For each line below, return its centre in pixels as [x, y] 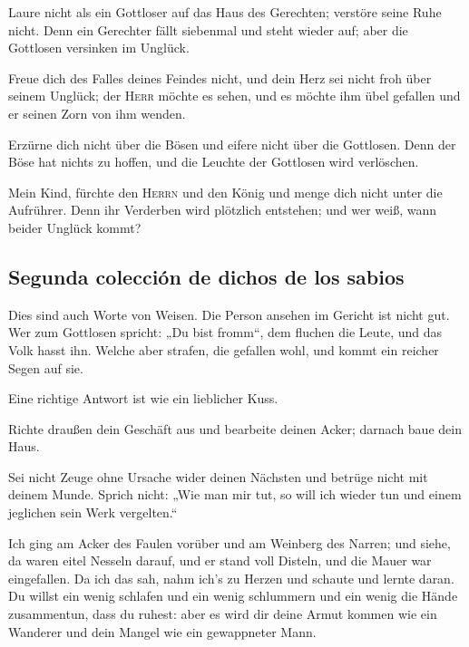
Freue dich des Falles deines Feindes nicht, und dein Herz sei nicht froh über [220, 77]
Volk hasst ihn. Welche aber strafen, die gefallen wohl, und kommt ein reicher [224, 349]
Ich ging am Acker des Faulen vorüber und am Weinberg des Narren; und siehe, [230, 542]
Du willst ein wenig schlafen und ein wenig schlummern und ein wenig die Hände [233, 596]
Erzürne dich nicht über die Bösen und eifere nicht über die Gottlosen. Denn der [232, 144]
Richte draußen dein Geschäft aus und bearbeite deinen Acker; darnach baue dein [235, 428]
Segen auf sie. [46, 367]
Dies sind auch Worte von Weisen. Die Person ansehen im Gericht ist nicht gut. [229, 314]
